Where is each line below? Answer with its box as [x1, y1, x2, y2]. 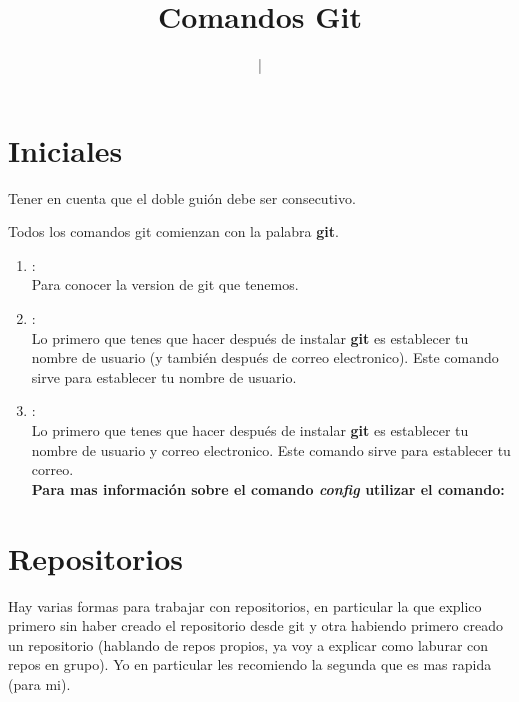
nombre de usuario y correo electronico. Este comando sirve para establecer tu [31, 439, 511, 460]
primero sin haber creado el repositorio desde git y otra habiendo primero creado [8, 615, 503, 636]
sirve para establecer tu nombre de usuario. [31, 366, 297, 387]
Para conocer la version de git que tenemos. [31, 274, 299, 295]
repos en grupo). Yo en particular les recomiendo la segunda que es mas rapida [8, 654, 492, 675]
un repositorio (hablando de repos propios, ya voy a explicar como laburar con [8, 634, 489, 655]
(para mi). [8, 673, 71, 694]
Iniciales [8, 129, 123, 170]
